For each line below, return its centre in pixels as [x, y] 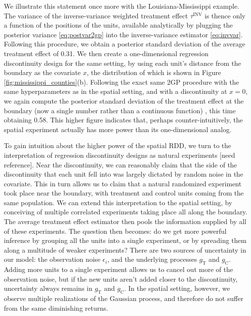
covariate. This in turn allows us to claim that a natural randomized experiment [123, 183]
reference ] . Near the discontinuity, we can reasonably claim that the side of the [120, 164]
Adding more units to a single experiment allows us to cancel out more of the [118, 269]
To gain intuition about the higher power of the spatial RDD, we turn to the [118, 145]
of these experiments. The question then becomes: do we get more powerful [115, 231]
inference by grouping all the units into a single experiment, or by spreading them [125, 240]
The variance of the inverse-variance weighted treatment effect [96, 15]
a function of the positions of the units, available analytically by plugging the [118, 25]
